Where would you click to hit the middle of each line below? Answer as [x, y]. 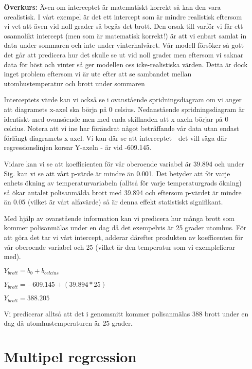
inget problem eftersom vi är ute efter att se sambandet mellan [98, 74]
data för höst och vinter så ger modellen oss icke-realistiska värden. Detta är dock [126, 64]
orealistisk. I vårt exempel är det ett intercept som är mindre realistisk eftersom [123, 16]
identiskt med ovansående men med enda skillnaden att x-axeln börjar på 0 [116, 119]
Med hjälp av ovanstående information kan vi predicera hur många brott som [119, 218]
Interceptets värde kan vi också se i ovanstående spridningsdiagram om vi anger [123, 100]
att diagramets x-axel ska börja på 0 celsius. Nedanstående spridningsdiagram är [124, 109]
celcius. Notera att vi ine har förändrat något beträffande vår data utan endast [122, 128]
